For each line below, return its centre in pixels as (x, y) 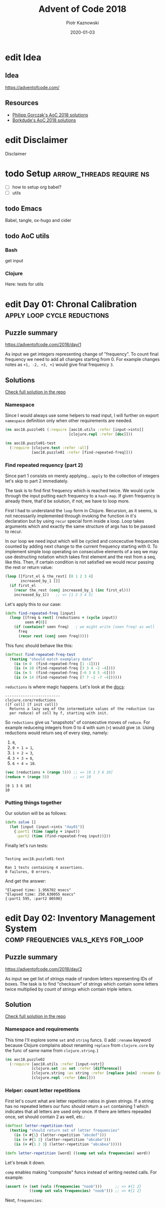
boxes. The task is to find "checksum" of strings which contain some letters (82, 984)
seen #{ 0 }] (36, 622)
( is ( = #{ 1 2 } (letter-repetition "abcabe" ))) (62, 1139)
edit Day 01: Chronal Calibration (71, 304)
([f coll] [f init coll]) (31, 705)
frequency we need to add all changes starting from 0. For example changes (82, 359)
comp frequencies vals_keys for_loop (74, 939)
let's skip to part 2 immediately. (37, 481)
